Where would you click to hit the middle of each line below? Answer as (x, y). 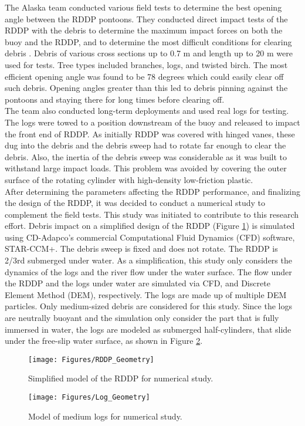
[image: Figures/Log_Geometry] (89, 398)
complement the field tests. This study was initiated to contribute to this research (152, 214)
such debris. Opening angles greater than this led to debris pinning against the (146, 88)
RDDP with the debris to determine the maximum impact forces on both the (144, 30)
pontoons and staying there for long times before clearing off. (115, 99)
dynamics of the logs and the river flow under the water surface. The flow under (148, 271)
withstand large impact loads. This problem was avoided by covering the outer (146, 168)
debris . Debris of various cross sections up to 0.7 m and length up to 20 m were (149, 53)
